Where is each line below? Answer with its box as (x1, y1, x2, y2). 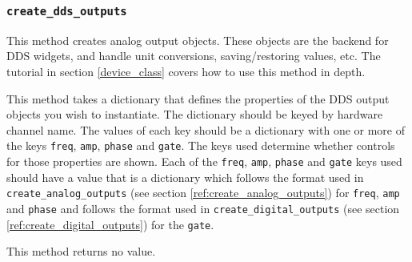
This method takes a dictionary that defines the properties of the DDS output (6, 90, 390, 107)
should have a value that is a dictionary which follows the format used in (6, 168, 364, 185)
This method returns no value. (6, 243, 156, 260)
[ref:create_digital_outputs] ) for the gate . (6, 216, 214, 232)
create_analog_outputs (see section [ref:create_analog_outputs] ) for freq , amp (6, 184, 400, 201)
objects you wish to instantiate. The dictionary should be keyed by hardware (6, 106, 383, 123)
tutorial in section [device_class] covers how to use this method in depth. (6, 62, 366, 79)
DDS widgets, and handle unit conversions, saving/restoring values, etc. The (6, 47, 381, 64)
